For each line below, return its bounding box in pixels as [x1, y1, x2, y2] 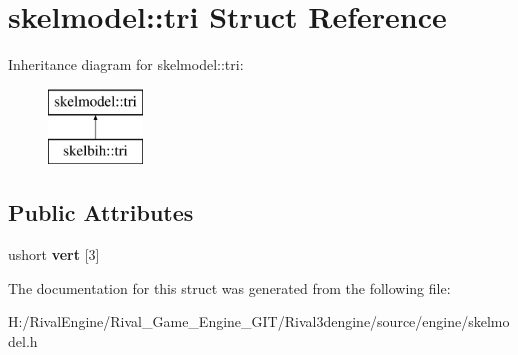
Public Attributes [8, 197, 194, 228]
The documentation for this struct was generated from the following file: [8, 277, 451, 298]
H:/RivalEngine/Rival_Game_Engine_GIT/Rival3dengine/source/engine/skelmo [8, 311, 510, 332]
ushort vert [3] [8, 244, 100, 265]
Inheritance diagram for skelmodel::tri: [8, 54, 244, 75]
